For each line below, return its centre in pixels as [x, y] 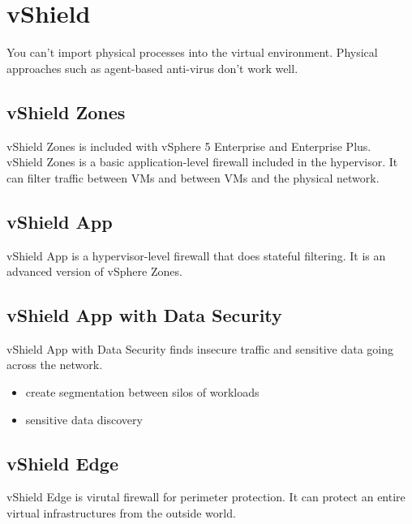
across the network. [55, 365]
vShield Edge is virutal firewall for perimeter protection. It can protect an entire [206, 497]
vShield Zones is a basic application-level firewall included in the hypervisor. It [202, 162]
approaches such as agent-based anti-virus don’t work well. [152, 68]
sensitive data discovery [84, 419]
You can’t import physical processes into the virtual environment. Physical [192, 52]
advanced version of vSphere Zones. [94, 271]
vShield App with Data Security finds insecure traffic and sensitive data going [200, 348]
